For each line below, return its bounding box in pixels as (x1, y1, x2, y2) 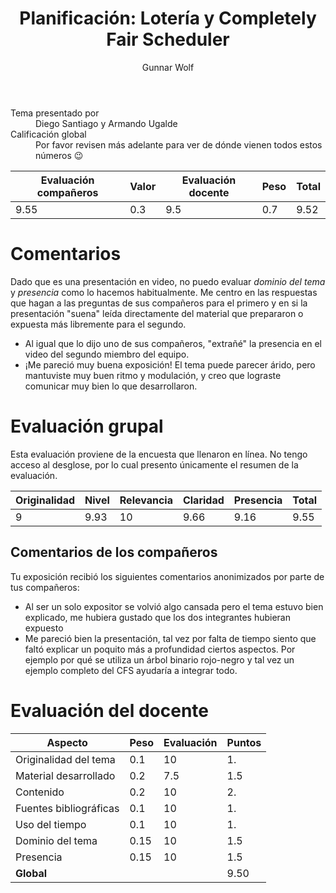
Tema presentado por (10, 107, 100, 119)
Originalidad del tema (15, 752, 116, 766)
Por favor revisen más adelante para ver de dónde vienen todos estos (35, 138, 323, 151)
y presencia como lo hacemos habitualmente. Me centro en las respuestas (10, 286, 318, 298)
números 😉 (35, 149, 84, 161)
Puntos (226, 735, 262, 749)
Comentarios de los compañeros (10, 544, 218, 561)
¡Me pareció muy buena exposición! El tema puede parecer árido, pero (24, 358, 316, 371)
